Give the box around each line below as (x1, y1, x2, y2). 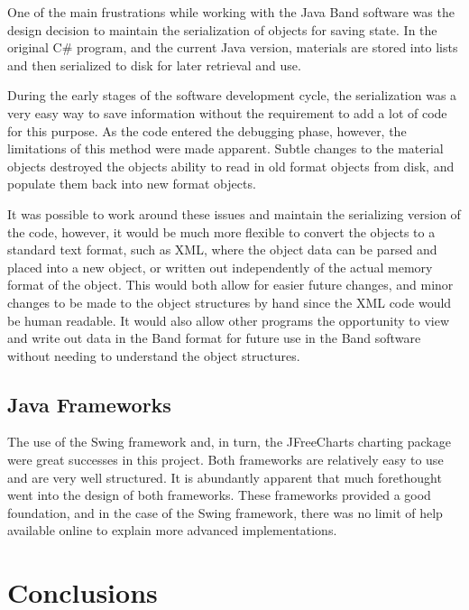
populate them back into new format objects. (7, 174, 256, 193)
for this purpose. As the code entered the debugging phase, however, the (7, 121, 407, 140)
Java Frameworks (7, 390, 171, 418)
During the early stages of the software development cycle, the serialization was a (7, 86, 457, 105)
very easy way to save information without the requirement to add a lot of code (7, 103, 447, 122)
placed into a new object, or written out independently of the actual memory (7, 257, 433, 276)
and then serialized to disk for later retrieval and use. (7, 55, 301, 74)
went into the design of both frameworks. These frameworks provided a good (7, 485, 431, 504)
